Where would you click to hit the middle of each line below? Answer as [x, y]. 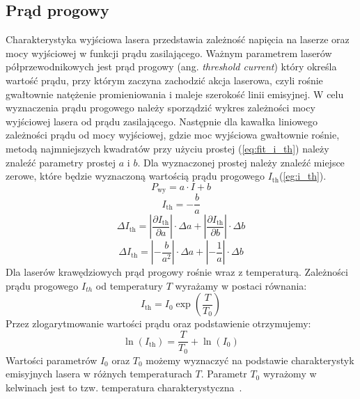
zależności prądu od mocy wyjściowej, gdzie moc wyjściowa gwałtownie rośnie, [173, 135]
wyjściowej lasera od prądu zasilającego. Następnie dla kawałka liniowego [162, 121]
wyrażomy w [290, 374]
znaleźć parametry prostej [61, 162]
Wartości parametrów [52, 360]
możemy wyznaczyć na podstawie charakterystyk [250, 360]
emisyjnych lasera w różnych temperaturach [99, 374]
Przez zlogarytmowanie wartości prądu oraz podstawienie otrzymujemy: [158, 323]
